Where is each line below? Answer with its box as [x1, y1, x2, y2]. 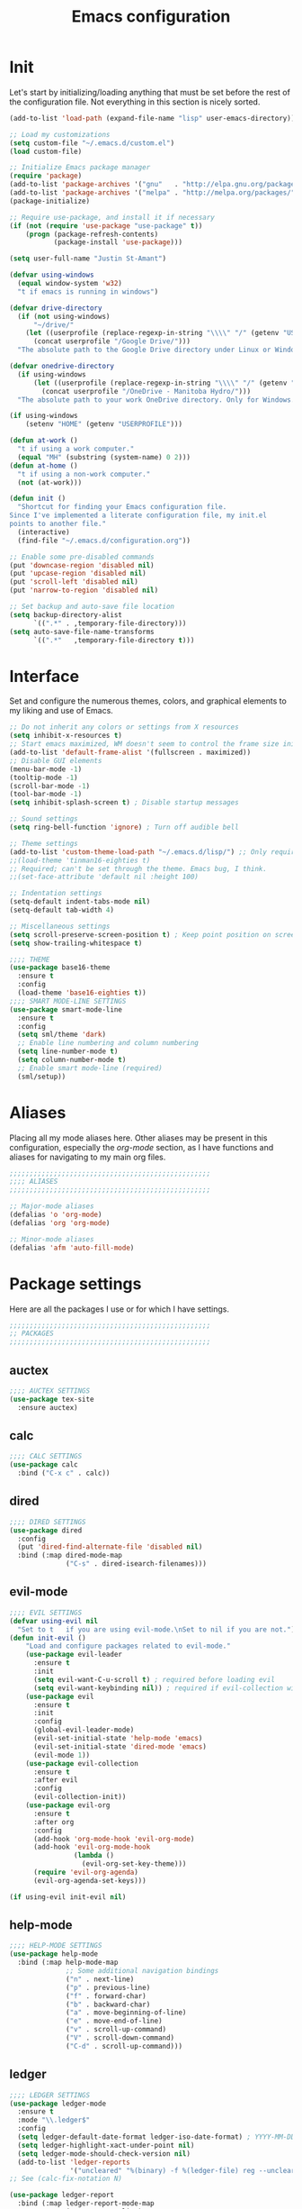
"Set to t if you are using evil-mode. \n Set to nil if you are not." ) [17, 1624, 296, 1634]
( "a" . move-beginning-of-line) [66, 2008, 187, 2017]
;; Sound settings [9, 814, 78, 823]
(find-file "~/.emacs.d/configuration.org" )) [17, 536, 191, 545]
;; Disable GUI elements [9, 756, 102, 765]
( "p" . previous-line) [66, 1983, 151, 1992]
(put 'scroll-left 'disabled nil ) [9, 577, 139, 586]
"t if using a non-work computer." [17, 469, 151, 478]
